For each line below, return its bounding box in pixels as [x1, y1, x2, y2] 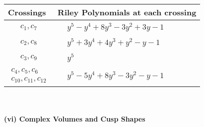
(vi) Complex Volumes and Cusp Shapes [4, 113, 145, 124]
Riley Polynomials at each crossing [58, 6, 197, 18]
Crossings [8, 6, 46, 18]
